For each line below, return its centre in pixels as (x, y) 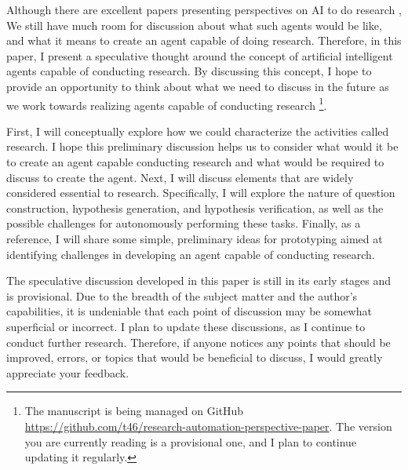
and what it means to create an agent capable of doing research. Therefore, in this (204, 40)
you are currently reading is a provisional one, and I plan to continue (191, 441)
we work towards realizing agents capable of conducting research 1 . (167, 104)
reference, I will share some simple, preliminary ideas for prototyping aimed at (195, 238)
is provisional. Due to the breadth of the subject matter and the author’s (182, 295)
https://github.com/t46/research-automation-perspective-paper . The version (208, 426)
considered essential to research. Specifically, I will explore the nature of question (201, 193)
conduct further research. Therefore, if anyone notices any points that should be (199, 342)
